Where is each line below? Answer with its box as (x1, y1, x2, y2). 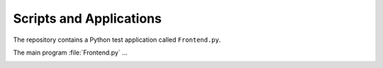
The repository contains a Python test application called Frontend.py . (13, 35, 221, 44)
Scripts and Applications (13, 11, 162, 26)
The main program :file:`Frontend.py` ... (13, 48, 128, 57)
